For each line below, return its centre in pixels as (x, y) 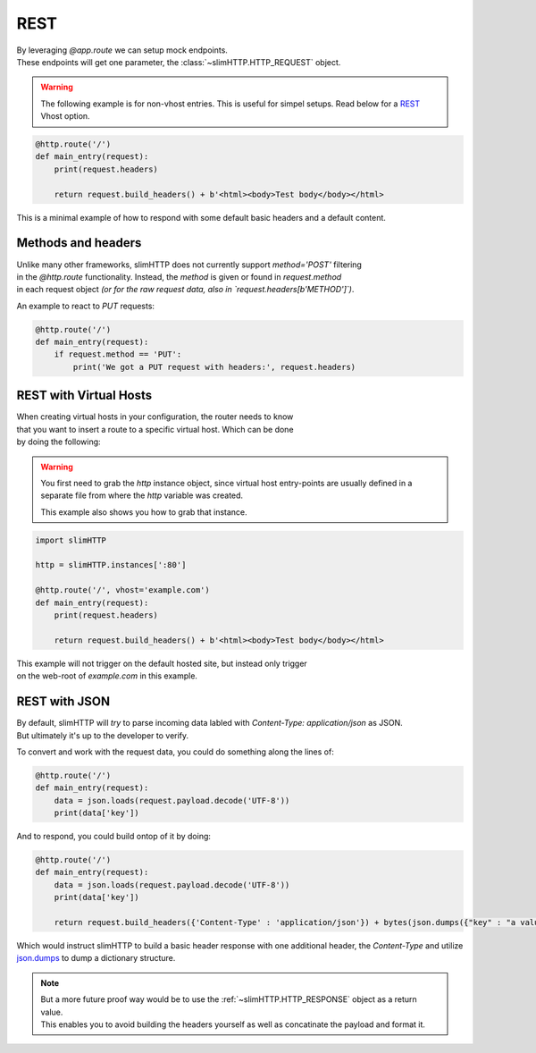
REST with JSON (63, 702)
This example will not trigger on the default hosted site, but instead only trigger (162, 663)
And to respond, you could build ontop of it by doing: (114, 837)
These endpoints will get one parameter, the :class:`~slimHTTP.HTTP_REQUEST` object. (179, 62)
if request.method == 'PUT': (118, 354)
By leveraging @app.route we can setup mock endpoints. (122, 50)
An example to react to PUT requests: (86, 306)
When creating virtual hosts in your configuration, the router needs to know (155, 417)
